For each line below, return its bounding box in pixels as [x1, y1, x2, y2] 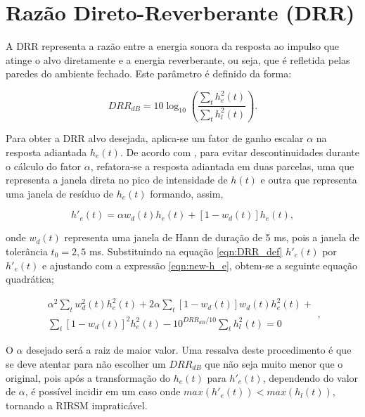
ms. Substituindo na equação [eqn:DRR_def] [89, 244, 283, 258]
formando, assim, [150, 186, 224, 200]
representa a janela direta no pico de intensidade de [6, 172, 228, 187]
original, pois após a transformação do [6, 370, 171, 385]
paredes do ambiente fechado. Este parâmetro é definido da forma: [6, 66, 292, 81]
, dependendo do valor [262, 370, 359, 385]
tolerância [6, 244, 48, 258]
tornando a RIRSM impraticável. [6, 397, 148, 412]
